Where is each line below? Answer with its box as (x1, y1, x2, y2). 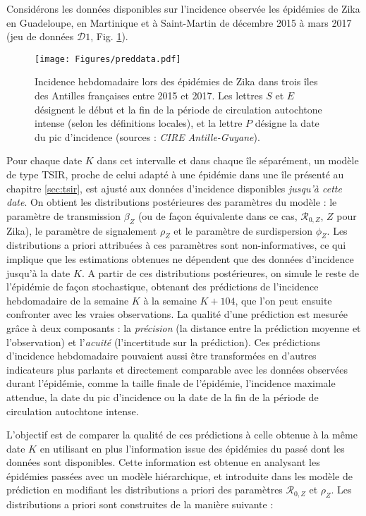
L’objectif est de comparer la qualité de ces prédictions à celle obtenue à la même (6, 427, 358, 442)
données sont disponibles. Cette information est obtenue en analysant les (6, 455, 320, 469)
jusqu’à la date (6, 265, 71, 280)
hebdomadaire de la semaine (6, 293, 129, 307)
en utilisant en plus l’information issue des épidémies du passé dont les (39, 441, 345, 455)
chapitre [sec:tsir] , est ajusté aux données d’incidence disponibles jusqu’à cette (6, 180, 342, 195)
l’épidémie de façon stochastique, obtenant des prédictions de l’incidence (6, 279, 319, 294)
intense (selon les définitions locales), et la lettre (35, 116, 243, 130)
